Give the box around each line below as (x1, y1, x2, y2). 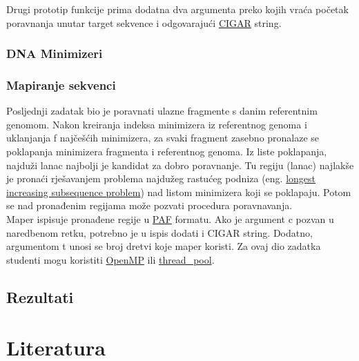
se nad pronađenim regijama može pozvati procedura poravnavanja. (6, 198, 293, 213)
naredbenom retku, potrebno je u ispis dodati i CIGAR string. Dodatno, (6, 225, 313, 240)
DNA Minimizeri (6, 45, 103, 62)
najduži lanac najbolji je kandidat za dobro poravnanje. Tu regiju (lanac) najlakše (6, 157, 354, 172)
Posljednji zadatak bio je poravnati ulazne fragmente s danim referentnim (6, 104, 318, 118)
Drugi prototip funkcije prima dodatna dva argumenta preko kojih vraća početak (6, 2, 349, 16)
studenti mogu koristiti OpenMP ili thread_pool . (6, 252, 215, 266)
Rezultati (6, 286, 74, 307)
